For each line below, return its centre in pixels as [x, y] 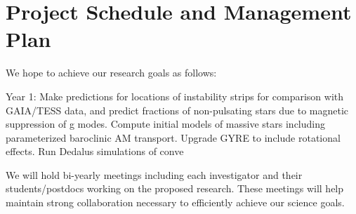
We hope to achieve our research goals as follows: [111, 73]
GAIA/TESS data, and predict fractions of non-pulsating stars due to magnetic [177, 110]
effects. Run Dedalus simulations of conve [95, 151]
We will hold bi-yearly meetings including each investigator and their [154, 174]
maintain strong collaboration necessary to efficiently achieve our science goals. [175, 202]
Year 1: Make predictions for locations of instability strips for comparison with [175, 96]
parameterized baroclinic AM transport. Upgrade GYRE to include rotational [173, 137]
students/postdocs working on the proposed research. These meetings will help [175, 188]
